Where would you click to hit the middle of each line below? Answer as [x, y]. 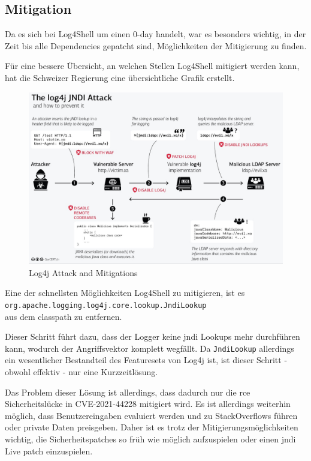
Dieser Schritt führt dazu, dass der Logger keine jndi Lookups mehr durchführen [153, 336]
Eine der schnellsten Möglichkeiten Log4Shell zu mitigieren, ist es [125, 293]
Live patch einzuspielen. [49, 450]
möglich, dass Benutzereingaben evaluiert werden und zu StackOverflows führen [151, 415]
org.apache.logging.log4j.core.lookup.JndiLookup [106, 305]
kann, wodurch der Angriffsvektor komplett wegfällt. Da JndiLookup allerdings [150, 348]
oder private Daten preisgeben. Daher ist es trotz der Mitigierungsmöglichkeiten [152, 427]
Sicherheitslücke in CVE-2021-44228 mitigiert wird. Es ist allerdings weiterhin [148, 404]
